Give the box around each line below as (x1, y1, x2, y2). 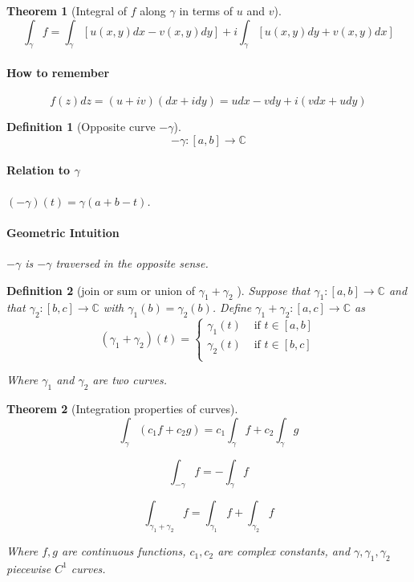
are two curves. (92, 371, 168, 388)
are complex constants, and (217, 543, 351, 559)
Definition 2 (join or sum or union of (6, 281, 196, 298)
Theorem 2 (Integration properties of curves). (6, 400, 238, 417)
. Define (212, 299, 252, 316)
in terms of (179, 2, 233, 18)
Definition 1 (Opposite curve (6, 118, 156, 135)
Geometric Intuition (6, 223, 120, 240)
